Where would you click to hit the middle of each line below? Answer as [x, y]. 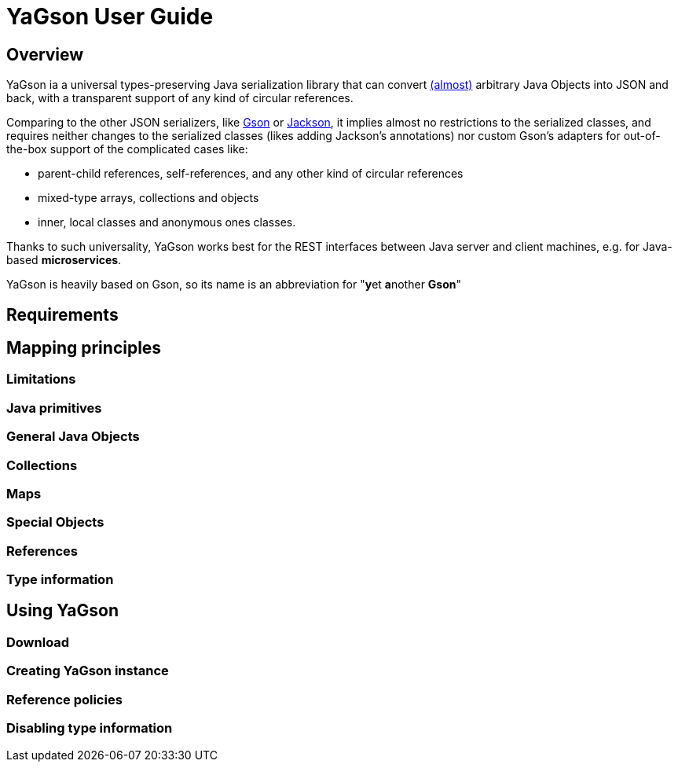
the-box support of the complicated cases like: [127, 149]
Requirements [62, 314]
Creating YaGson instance [88, 671]
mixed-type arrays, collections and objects [148, 198]
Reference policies [64, 699]
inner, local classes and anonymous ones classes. [167, 222]
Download [38, 642]
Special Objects [55, 522]
